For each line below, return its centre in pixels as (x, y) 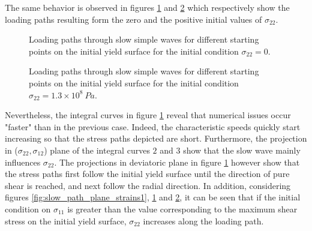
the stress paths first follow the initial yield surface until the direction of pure (147, 174)
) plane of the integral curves (97, 150)
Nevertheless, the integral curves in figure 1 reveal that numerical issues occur (148, 115)
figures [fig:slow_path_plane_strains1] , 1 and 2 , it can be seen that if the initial (153, 197)
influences (23, 162)
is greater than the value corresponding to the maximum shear (182, 208)
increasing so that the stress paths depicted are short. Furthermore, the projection (156, 138)
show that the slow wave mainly (242, 150)
